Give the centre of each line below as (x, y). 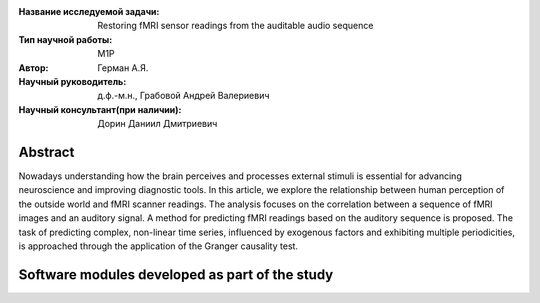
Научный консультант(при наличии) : (100, 109)
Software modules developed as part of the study (176, 274)
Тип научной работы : (65, 39)
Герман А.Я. (123, 67)
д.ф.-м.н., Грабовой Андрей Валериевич (183, 96)
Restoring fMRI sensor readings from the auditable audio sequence (235, 26)
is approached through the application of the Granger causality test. (158, 246)
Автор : (33, 67)
